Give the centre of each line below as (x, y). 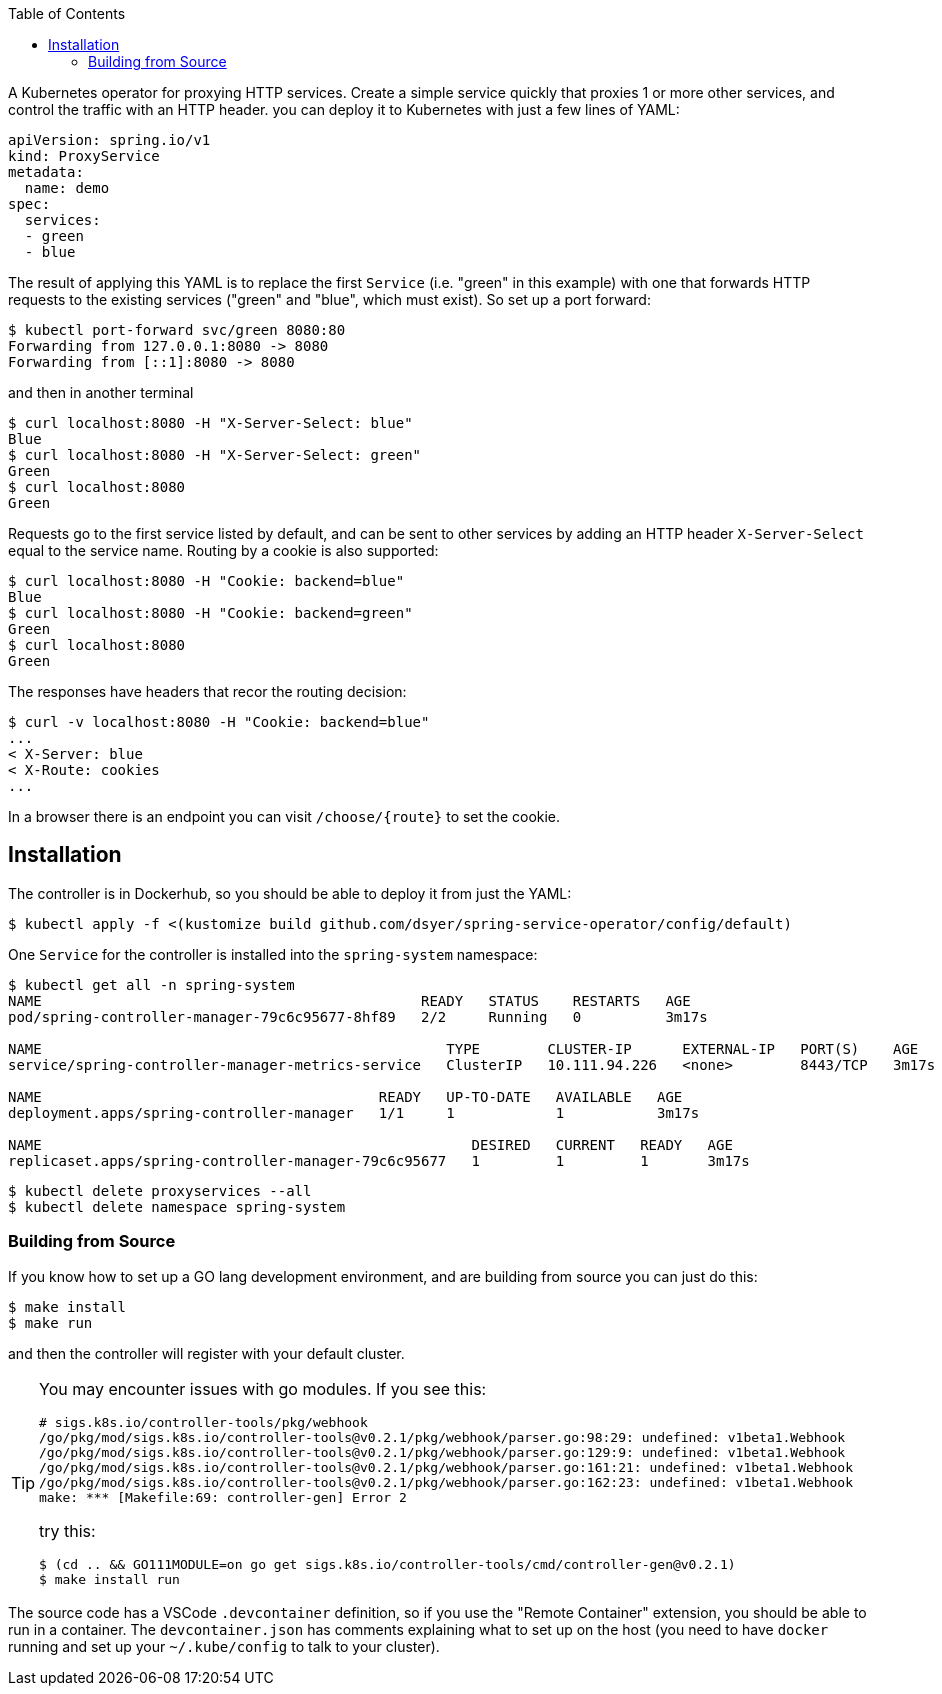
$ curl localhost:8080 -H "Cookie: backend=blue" (206, 581)
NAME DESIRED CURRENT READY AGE (370, 1144)
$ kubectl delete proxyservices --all (160, 1190)
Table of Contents (67, 13)
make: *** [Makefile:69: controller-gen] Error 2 (223, 1497)
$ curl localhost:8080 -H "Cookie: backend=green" (210, 613)
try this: (67, 1530)
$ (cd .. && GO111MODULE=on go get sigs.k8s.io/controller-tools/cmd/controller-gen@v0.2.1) (387, 1564)
